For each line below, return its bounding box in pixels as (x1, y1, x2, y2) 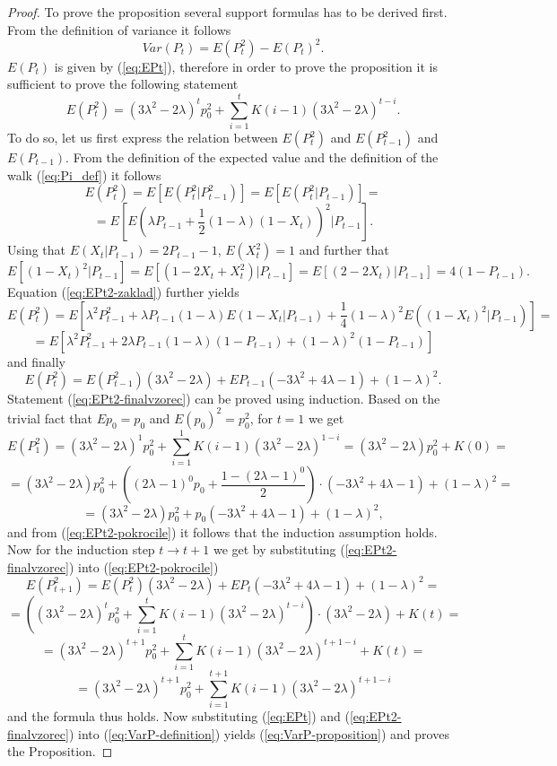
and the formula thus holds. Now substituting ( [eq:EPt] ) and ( (7, 707, 350, 726)
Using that (7, 240, 66, 259)
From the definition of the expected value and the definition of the (73, 148, 439, 166)
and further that (299, 240, 389, 259)
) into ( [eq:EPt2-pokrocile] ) (68, 557, 219, 576)
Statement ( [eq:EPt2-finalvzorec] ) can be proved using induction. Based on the (7, 388, 440, 407)
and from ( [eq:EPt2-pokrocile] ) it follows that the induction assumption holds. (7, 522, 438, 541)
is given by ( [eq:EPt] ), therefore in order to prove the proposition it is (54, 57, 438, 75)
